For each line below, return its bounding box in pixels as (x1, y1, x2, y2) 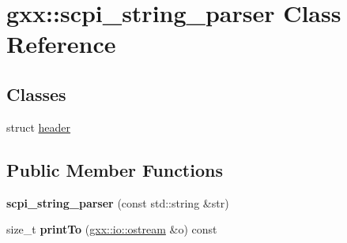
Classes (6, 81, 66, 106)
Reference (6, 28, 116, 60)
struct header (6, 118, 71, 135)
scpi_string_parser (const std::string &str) (6, 194, 229, 211)
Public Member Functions (6, 157, 223, 181)
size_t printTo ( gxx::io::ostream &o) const (6, 221, 217, 237)
